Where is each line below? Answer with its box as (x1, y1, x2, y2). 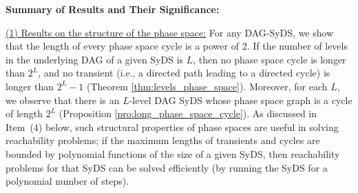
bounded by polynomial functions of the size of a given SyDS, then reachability (6, 146, 340, 161)
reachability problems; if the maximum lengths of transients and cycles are (6, 133, 320, 148)
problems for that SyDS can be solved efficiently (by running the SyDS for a (6, 160, 328, 174)
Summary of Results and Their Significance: (6, 2, 220, 16)
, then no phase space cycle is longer (193, 52, 346, 66)
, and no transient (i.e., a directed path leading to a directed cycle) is (38, 65, 330, 80)
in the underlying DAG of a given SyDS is (6, 52, 184, 66)
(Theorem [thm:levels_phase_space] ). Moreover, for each (86, 79, 328, 93)
